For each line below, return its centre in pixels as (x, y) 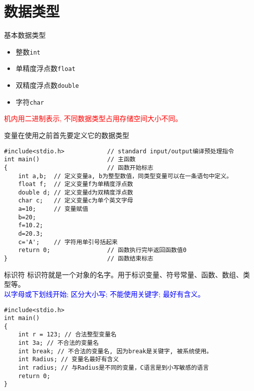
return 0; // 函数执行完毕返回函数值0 (102, 250)
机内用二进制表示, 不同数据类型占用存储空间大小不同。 (93, 118)
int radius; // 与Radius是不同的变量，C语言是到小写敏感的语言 (114, 368)
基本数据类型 (25, 35)
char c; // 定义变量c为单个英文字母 (76, 201)
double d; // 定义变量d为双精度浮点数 (76, 192)
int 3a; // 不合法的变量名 (58, 343)
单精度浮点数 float (45, 68)
